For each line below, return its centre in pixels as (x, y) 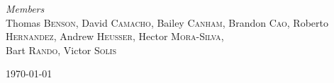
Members (25, 8)
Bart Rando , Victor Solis (61, 50)
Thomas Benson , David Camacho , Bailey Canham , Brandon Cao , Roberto (167, 22)
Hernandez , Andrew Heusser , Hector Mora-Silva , (115, 36)
